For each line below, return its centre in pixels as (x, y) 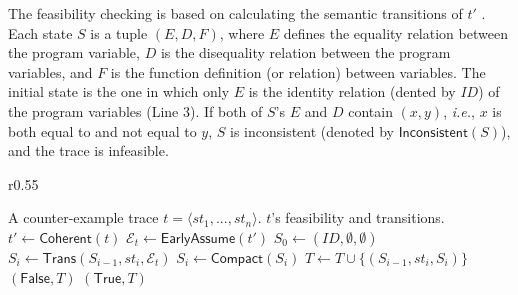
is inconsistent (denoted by (312, 130)
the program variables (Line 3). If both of (135, 110)
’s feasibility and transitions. (358, 217)
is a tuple (119, 32)
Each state (40, 32)
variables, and (50, 71)
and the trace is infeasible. (88, 150)
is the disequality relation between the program (305, 52)
